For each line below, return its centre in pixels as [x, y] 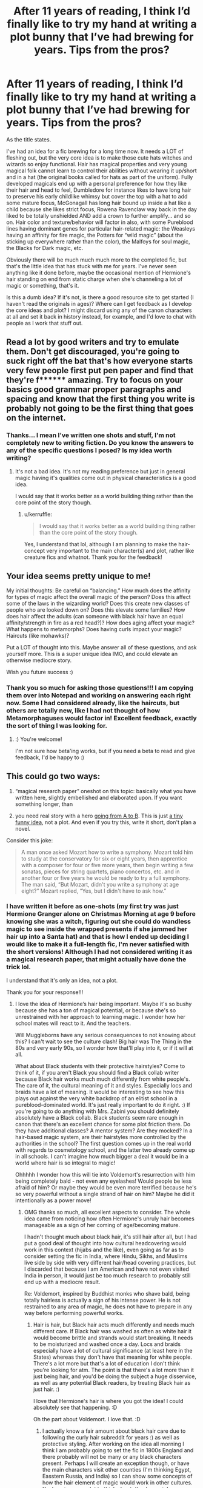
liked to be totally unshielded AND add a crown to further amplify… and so [98, 215]
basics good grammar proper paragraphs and [94, 390]
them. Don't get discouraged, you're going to [93, 352]
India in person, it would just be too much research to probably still [107, 1275]
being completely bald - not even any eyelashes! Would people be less [103, 1181]
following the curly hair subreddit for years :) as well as [111, 1437]
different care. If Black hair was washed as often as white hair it [112, 1331]
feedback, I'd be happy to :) [50, 757]
